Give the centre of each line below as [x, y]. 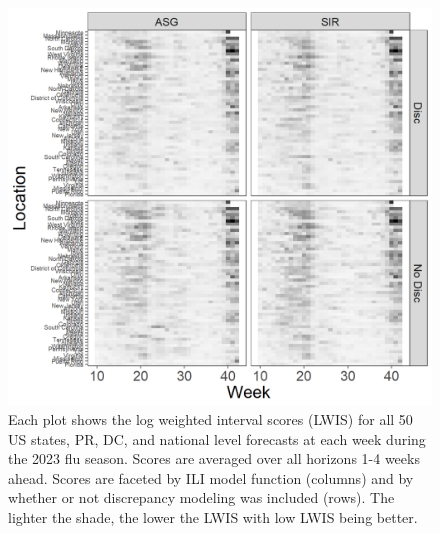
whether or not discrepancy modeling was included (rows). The [201, 497]
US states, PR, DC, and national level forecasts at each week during [217, 438]
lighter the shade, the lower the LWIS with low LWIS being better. [213, 517]
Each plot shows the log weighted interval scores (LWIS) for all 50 [210, 419]
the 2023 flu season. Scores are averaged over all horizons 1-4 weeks [214, 458]
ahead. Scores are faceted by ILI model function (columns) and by [211, 477]
